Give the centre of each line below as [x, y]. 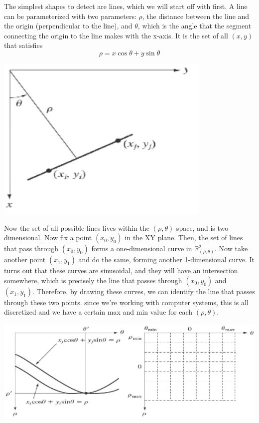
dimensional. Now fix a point [48, 237]
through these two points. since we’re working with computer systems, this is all [126, 302]
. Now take [231, 248]
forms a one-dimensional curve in [142, 248]
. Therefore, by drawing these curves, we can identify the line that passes [143, 291]
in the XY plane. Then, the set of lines [184, 237]
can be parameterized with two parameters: [70, 16]
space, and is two [202, 227]
